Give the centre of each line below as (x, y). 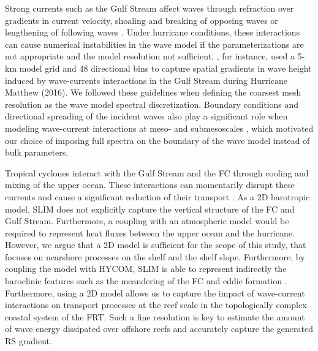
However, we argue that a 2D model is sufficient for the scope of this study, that (156, 245)
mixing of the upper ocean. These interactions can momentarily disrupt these (150, 185)
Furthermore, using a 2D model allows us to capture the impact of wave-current (155, 292)
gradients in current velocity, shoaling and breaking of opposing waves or (142, 20)
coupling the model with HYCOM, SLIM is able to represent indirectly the (146, 269)
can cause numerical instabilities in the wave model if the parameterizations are (154, 44)
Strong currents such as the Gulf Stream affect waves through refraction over (150, 8)
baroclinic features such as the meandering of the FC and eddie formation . (146, 281)
